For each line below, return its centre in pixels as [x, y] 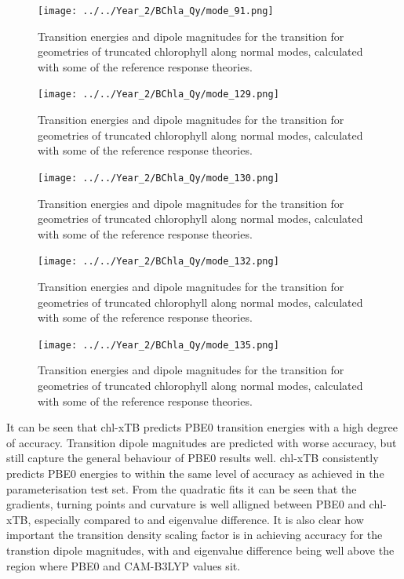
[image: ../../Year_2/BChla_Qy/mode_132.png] [158, 262]
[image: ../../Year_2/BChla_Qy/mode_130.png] [158, 178]
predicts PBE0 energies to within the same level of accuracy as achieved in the [195, 473]
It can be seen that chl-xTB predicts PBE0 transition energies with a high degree [202, 427]
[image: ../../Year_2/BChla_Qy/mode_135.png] [158, 345]
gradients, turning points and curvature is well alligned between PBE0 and [186, 504]
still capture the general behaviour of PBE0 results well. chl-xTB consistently [193, 458]
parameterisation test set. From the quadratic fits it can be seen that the [182, 488]
